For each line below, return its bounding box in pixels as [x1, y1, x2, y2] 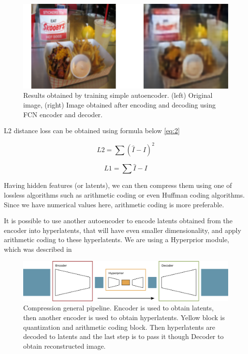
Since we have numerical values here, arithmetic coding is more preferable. [4, 199, 224, 209]
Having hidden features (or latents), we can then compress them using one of [4, 180, 232, 190]
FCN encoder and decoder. [23, 109, 102, 119]
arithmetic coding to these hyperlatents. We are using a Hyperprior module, [4, 234, 229, 245]
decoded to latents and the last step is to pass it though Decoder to [23, 331, 224, 341]
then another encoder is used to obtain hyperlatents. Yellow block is [23, 312, 225, 323]
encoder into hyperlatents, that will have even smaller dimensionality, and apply [4, 225, 241, 235]
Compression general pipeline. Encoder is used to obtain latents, [23, 303, 214, 313]
